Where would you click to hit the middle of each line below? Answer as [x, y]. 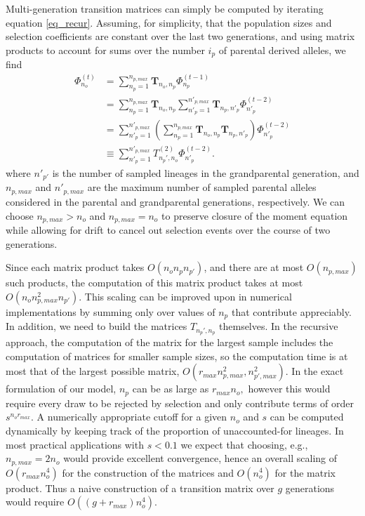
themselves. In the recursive [279, 326]
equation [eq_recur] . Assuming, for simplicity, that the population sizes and [169, 22]
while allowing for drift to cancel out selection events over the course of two [168, 229]
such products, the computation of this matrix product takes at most [154, 283]
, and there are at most [254, 267]
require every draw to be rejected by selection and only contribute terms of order [180, 403]
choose [20, 215]
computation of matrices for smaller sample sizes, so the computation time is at [177, 356]
